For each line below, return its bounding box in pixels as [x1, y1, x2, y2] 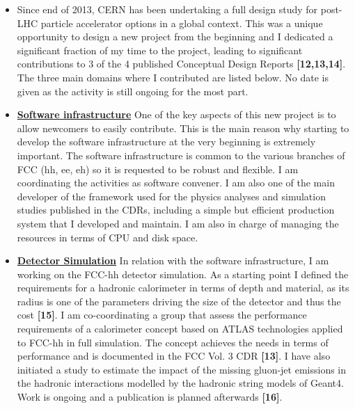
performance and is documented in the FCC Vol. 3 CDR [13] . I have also [17, 348, 331, 363]
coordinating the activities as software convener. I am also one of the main [17, 175, 335, 190]
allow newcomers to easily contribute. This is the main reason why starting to [17, 120, 349, 135]
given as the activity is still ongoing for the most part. [17, 83, 248, 98]
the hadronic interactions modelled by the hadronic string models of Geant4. [17, 376, 344, 390]
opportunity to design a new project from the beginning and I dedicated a [17, 29, 333, 44]
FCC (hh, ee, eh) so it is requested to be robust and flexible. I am [17, 161, 299, 176]
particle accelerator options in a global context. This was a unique [40, 15, 323, 30]
